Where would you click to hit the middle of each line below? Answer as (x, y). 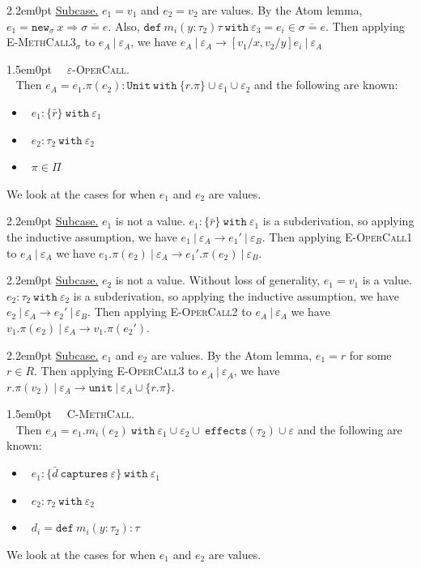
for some (370, 354)
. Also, (124, 26)
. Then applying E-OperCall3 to (116, 371)
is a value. (387, 280)
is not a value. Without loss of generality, (218, 280)
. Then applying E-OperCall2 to (170, 312)
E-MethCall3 (41, 42)
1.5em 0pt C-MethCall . (70, 414)
